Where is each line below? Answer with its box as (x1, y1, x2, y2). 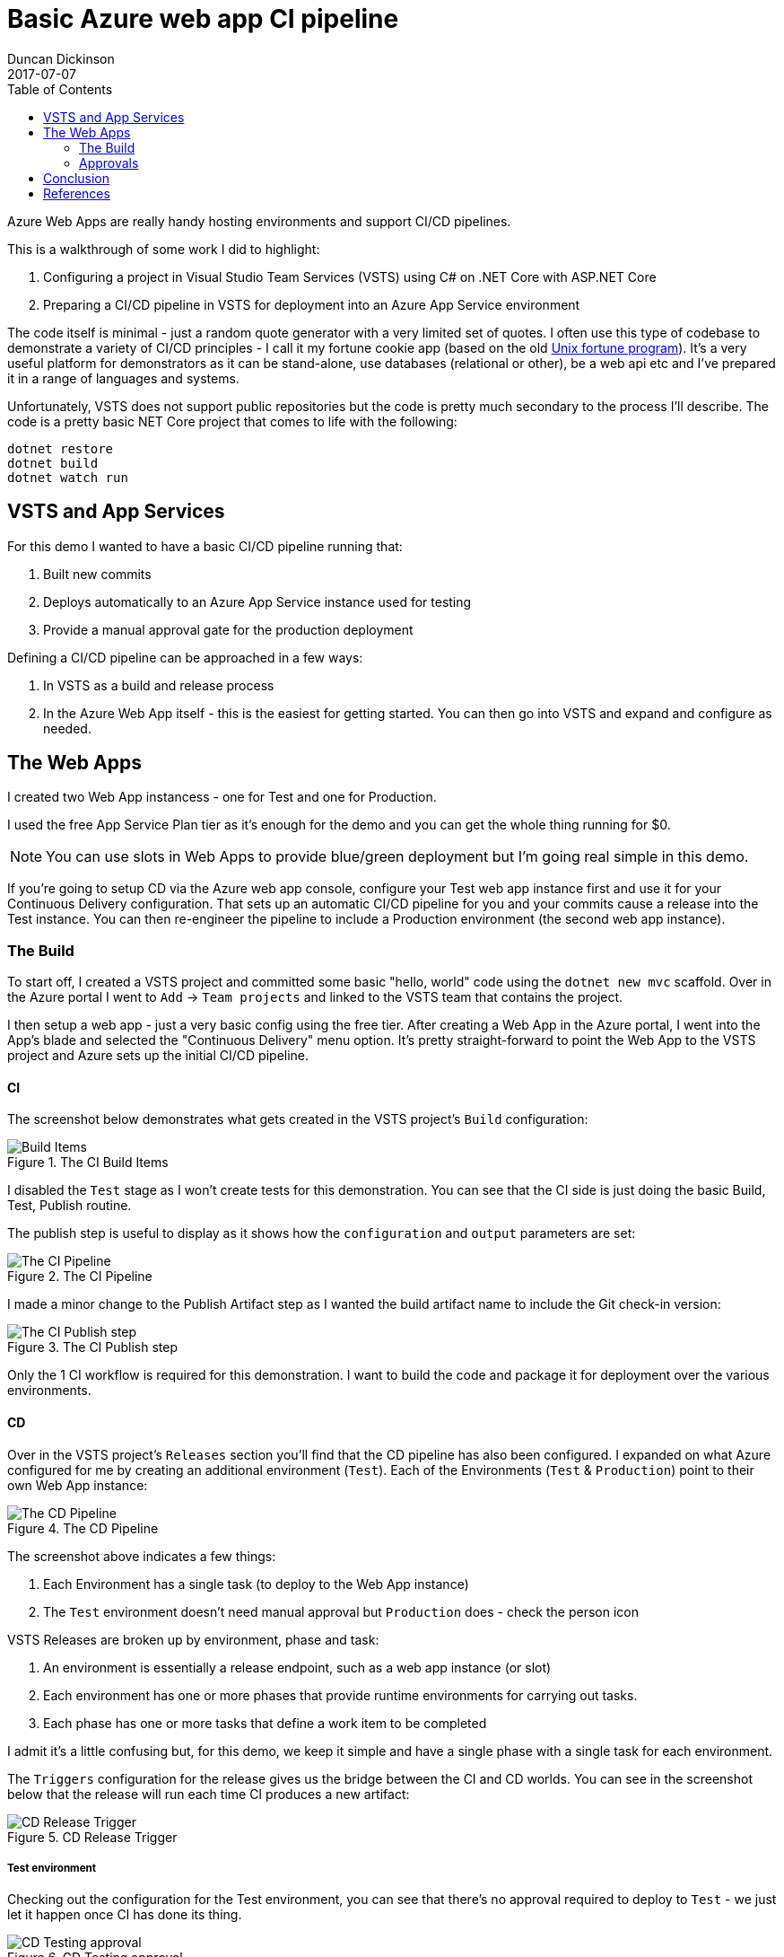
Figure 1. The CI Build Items (7, 1154, 169, 1171)
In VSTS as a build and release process (43, 677, 274, 693)
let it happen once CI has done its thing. (7, 1907, 242, 1923)
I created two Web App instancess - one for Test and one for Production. (7, 789, 437, 805)
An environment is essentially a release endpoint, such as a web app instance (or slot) (43, 1659, 552, 1675)
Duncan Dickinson (7, 50, 115, 66)
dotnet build (7, 455, 99, 470)
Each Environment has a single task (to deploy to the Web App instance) (43, 1575, 469, 1592)
